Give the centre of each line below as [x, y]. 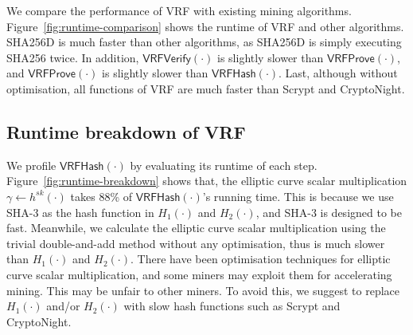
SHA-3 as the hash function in [80, 212]
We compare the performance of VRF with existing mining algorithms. [179, 10]
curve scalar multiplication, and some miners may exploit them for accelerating [199, 274]
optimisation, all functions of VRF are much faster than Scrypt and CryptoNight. [206, 88]
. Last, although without [338, 73]
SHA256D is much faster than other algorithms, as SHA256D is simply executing [204, 42]
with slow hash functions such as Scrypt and [232, 306]
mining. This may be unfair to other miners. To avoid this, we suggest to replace [203, 290]
